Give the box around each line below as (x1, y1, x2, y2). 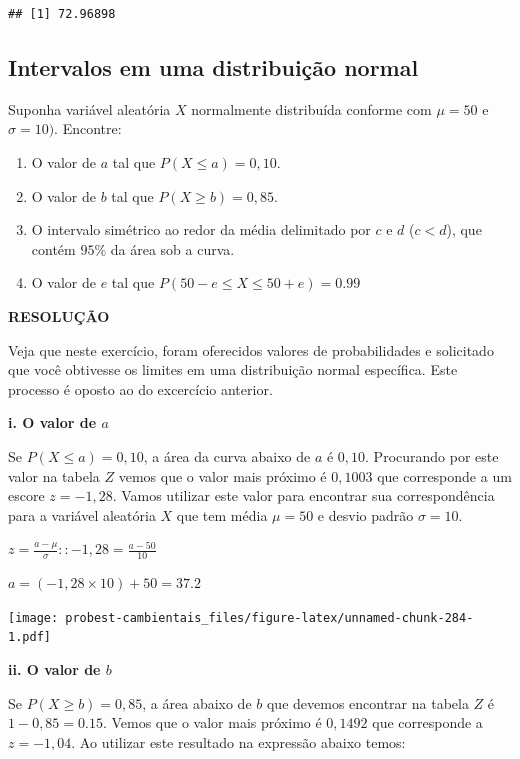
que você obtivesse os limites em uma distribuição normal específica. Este (8, 359, 458, 380)
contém (31, 238, 76, 259)
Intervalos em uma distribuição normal (8, 51, 419, 82)
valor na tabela (8, 465, 100, 486)
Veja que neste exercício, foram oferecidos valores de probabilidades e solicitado (8, 339, 494, 360)
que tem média (176, 504, 268, 525)
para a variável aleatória (8, 504, 156, 525)
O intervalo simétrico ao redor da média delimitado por (31, 219, 371, 240)
